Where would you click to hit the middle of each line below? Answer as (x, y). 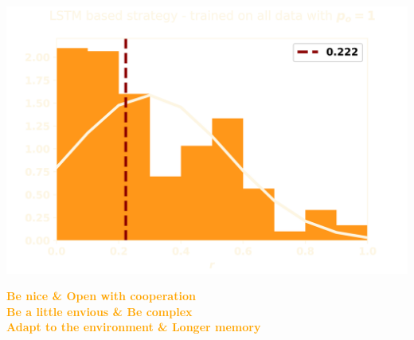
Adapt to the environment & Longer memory (134, 327)
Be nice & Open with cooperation (101, 296)
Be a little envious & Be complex (100, 311)
